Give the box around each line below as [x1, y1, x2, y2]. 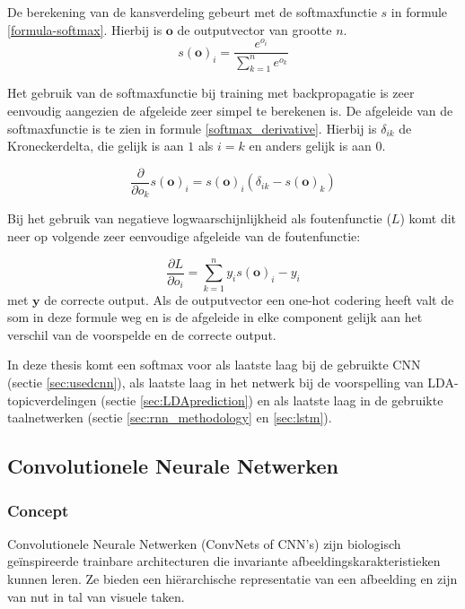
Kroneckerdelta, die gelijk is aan [7, 136, 184, 155]
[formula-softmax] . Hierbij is [7, 20, 162, 39]
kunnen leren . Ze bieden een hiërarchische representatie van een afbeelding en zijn [7, 570, 458, 588]
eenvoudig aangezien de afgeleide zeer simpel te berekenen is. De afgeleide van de [7, 101, 453, 120]
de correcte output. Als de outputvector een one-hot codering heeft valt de [44, 290, 454, 309]
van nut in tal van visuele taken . [7, 587, 185, 605]
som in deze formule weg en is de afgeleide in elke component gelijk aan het [7, 308, 423, 326]
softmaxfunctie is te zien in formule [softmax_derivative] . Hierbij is [7, 118, 377, 137]
